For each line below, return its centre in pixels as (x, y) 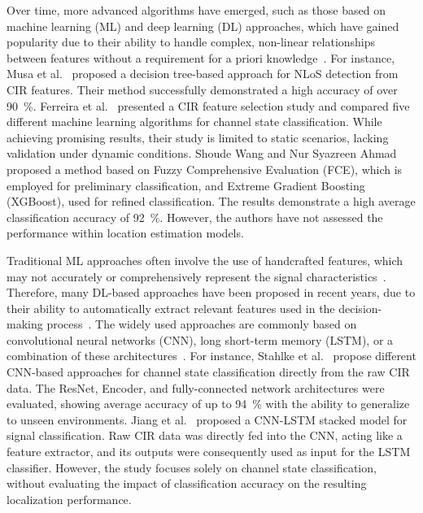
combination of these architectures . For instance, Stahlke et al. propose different (211, 356)
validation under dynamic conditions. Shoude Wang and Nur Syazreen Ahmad (202, 153)
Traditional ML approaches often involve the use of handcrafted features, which (205, 260)
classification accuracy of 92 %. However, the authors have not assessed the (195, 217)
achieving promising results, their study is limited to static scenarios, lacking (198, 137)
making (25, 324)
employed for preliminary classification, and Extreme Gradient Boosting (186, 185)
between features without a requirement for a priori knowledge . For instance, (201, 57)
